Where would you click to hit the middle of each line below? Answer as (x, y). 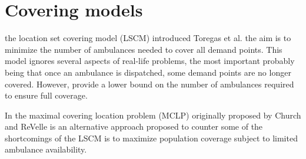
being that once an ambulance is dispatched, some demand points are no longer (148, 72)
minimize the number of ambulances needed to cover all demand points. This (144, 49)
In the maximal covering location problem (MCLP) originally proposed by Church (153, 115)
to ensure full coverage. (46, 95)
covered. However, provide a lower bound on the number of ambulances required (149, 84)
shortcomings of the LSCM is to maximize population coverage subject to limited (151, 138)
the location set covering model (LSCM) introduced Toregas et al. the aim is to (148, 38)
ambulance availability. (46, 149)
